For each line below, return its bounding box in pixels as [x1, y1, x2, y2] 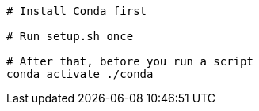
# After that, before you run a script [6, 55, 253, 68]
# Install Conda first [6, 5, 147, 17]
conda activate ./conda [6, 68, 154, 80]
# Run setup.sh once [6, 30, 134, 43]
